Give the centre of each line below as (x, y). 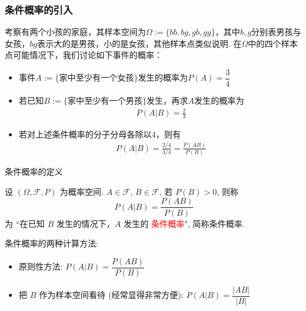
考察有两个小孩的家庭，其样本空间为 (75, 32)
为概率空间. (82, 191)
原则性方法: (41, 266)
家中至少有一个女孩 (96, 78)
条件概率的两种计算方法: (52, 243)
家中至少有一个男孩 (105, 102)
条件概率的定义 (34, 171)
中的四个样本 (273, 43)
